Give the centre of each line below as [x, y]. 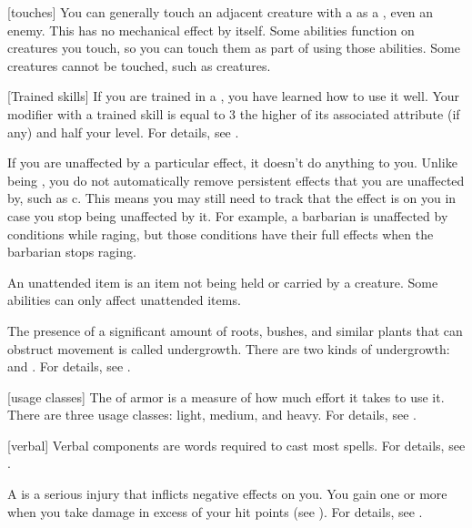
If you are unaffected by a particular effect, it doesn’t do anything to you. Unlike [232, 162]
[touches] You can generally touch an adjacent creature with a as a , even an [221, 12]
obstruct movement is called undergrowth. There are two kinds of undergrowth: [229, 348]
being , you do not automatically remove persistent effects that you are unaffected [236, 180]
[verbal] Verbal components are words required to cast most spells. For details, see [236, 445]
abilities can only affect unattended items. [124, 300]
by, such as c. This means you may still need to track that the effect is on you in [232, 198]
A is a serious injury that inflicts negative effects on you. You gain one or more [227, 494]
